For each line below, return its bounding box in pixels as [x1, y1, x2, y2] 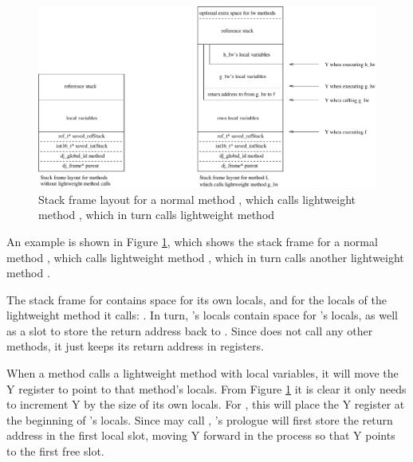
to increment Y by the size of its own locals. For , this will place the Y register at [6, 396, 405, 413]
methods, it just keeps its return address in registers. [6, 338, 264, 354]
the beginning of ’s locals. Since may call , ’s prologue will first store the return [6, 411, 393, 428]
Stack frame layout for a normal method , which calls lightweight [38, 190, 356, 207]
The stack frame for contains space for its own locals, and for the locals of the [6, 291, 387, 307]
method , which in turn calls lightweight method [38, 206, 275, 223]
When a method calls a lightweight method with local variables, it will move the [6, 365, 399, 382]
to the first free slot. [6, 443, 104, 460]
